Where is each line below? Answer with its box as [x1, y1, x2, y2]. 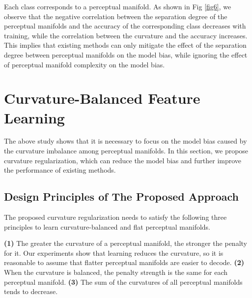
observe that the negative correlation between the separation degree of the [4, 11, 227, 21]
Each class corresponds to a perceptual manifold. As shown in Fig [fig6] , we [4, 1, 231, 11]
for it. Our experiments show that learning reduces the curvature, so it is [4, 247, 224, 258]
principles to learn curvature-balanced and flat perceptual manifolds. [4, 221, 211, 232]
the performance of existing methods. [4, 165, 116, 175]
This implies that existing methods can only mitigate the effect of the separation [4, 40, 247, 50]
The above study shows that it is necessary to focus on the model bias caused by [4, 136, 247, 146]
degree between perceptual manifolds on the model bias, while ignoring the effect [4, 49, 248, 60]
